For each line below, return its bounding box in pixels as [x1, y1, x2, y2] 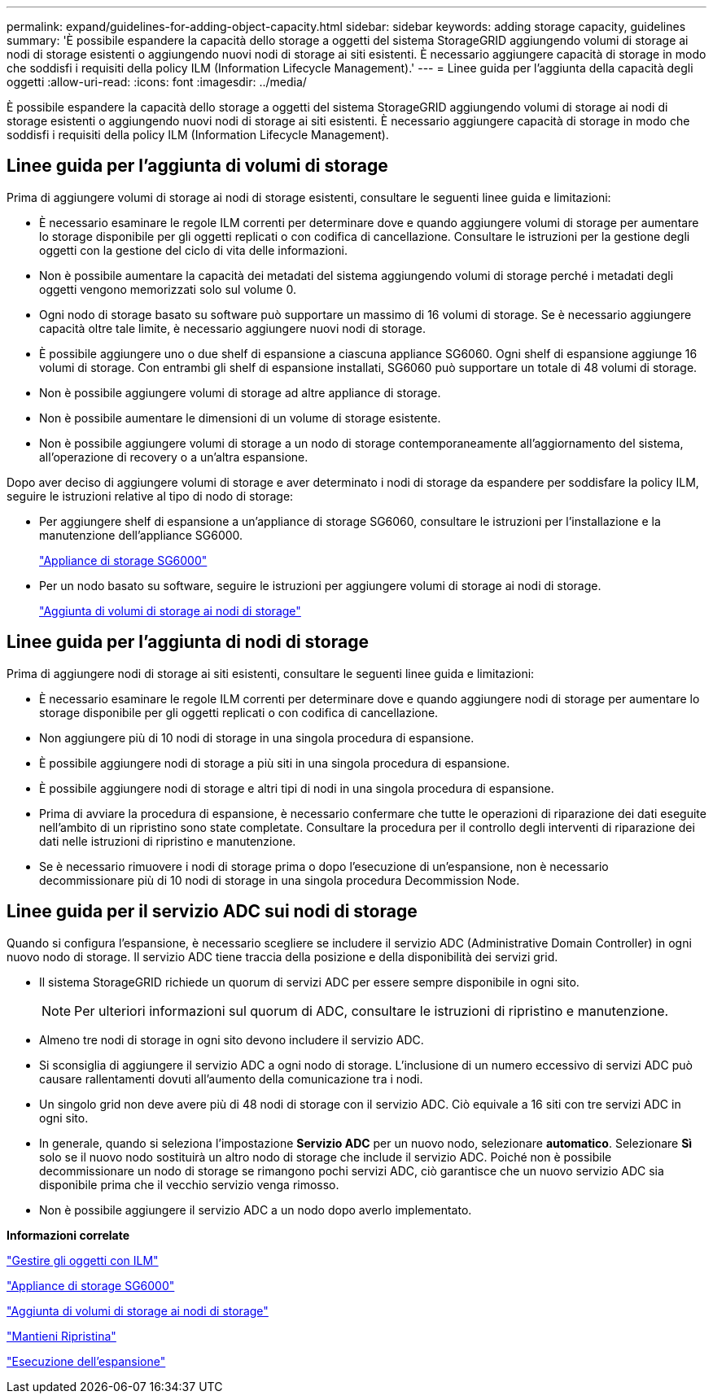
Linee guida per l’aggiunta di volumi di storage [7, 155, 388, 177]
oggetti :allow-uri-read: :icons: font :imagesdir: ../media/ [7, 75, 307, 89]
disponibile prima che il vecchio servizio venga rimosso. [39, 1177, 339, 1192]
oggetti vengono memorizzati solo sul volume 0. [39, 282, 296, 296]
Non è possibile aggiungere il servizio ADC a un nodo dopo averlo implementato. [39, 1202, 472, 1217]
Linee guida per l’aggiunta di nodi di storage [7, 632, 369, 653]
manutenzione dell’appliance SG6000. [39, 527, 243, 542]
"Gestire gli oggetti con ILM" [7, 1253, 159, 1267]
